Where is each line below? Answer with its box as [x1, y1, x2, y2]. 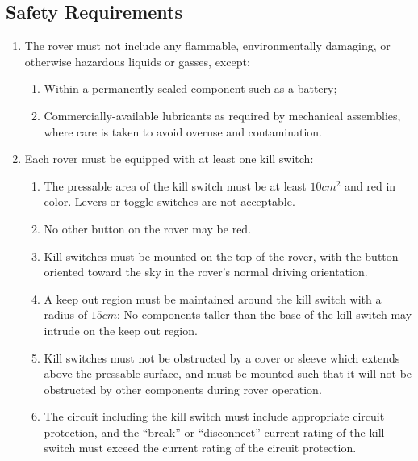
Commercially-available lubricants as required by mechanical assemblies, [44, 107, 401, 124]
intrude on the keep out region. [44, 321, 198, 338]
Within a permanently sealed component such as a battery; [44, 80, 337, 97]
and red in [345, 177, 396, 194]
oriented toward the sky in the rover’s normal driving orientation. [44, 263, 368, 280]
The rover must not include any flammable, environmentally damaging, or [24, 37, 391, 54]
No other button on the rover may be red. [44, 220, 252, 237]
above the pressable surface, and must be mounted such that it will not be [44, 365, 412, 382]
